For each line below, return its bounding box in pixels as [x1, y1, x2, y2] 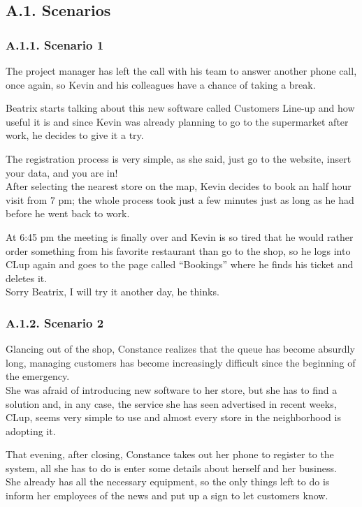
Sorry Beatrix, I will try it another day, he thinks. [6, 284, 219, 299]
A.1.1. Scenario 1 [6, 36, 104, 53]
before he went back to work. [6, 206, 130, 221]
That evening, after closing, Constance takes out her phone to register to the [6, 447, 334, 462]
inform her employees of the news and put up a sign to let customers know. [6, 488, 328, 503]
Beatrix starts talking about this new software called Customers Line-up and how [6, 101, 355, 115]
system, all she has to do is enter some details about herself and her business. [6, 460, 337, 475]
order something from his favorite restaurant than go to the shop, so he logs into [6, 243, 351, 258]
